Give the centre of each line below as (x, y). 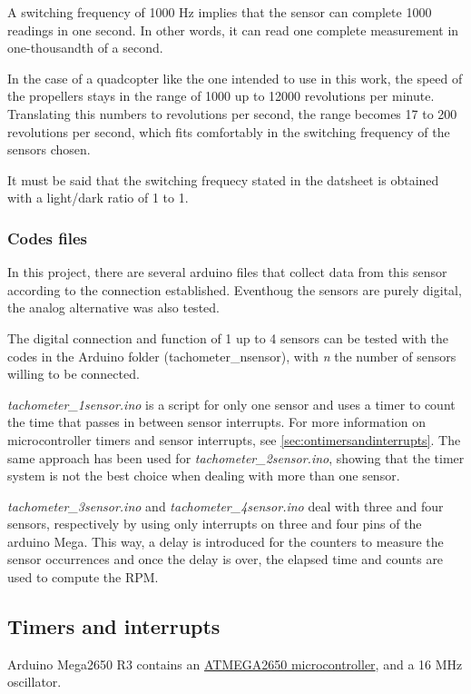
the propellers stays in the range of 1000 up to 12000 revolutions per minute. (221, 96)
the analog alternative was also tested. (113, 307)
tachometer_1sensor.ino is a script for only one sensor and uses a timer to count (231, 404)
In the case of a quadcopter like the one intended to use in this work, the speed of (235, 78)
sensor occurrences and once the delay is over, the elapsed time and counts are (226, 559)
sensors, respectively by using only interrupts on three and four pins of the (215, 524)
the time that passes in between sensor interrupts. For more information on (216, 422)
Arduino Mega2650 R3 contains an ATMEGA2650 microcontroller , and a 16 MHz (235, 664)
